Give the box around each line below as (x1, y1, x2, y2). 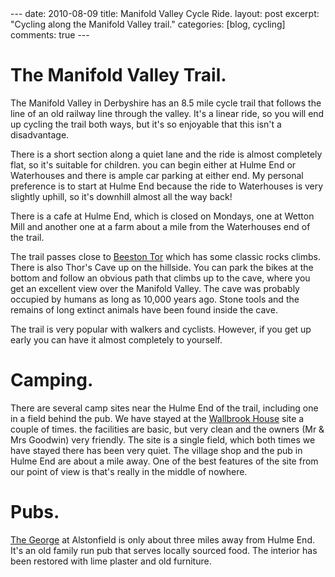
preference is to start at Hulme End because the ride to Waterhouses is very (10, 180, 324, 192)
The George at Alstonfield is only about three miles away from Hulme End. (10, 533, 315, 546)
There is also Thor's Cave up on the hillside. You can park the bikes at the (10, 261, 314, 273)
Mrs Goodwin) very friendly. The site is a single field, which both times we (10, 433, 316, 446)
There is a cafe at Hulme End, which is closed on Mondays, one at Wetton (10, 210, 315, 222)
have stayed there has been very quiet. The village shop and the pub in (10, 444, 303, 456)
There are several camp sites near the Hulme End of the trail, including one (10, 402, 319, 414)
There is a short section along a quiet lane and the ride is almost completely (10, 148, 323, 160)
